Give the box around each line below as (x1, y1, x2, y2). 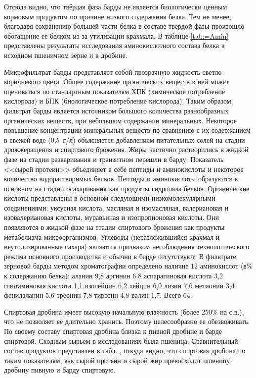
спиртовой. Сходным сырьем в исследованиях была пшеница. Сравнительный (4, 335, 238, 346)
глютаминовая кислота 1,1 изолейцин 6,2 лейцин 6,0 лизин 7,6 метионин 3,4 (4, 280, 235, 290)
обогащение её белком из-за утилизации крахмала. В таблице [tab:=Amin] (4, 30, 229, 41)
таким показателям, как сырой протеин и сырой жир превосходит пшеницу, (4, 355, 232, 365)
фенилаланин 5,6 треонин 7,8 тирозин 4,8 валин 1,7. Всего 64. (4, 290, 192, 300)
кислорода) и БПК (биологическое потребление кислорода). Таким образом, (4, 96, 233, 106)
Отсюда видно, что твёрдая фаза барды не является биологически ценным (4, 1, 227, 11)
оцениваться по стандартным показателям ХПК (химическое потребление (4, 86, 225, 96)
